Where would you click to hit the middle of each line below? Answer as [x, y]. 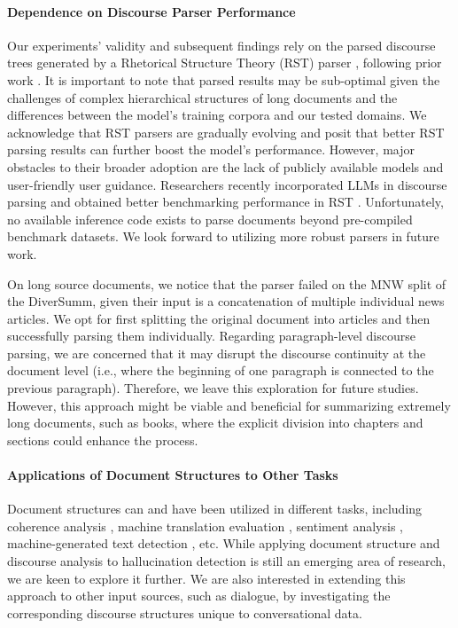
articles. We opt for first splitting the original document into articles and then [219, 318]
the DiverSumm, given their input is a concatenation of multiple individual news [226, 301]
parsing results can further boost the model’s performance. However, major [211, 149]
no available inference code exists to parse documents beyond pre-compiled [210, 219]
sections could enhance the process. [103, 440]
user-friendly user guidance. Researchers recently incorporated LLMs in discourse [227, 184]
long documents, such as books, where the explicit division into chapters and [215, 423]
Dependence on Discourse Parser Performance [151, 11]
